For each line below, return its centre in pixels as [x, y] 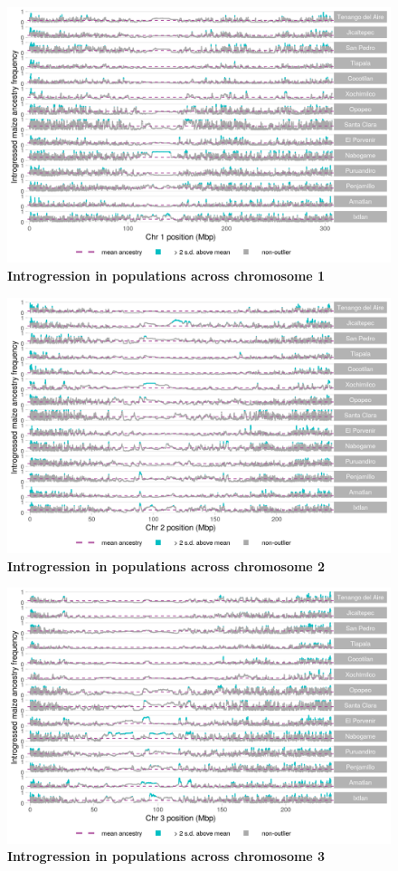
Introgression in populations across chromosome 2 [166, 565]
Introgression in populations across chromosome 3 [166, 856]
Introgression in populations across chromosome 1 [166, 275]
